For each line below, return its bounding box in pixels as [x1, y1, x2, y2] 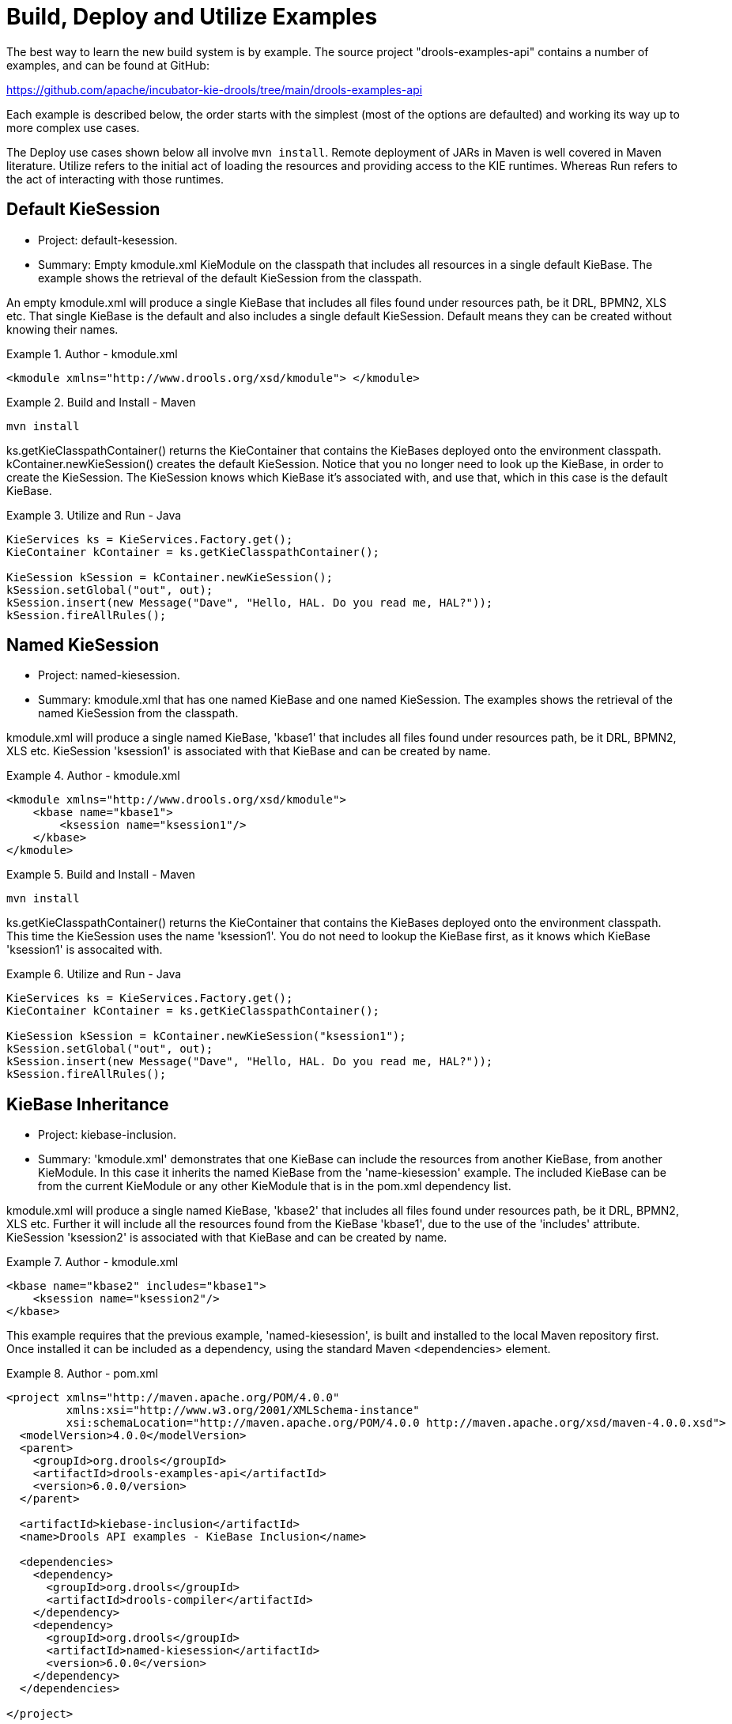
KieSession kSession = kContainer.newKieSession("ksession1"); [6, 1030, 406, 1043]
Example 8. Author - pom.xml [6, 1367, 158, 1381]
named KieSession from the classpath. [38, 706, 239, 720]
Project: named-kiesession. [38, 668, 180, 682]
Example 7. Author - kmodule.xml [6, 1255, 179, 1269]
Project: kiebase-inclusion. [38, 1128, 177, 1142]
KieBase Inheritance [6, 1094, 169, 1114]
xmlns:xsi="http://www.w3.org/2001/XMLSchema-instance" [66, 1404, 420, 1417]
